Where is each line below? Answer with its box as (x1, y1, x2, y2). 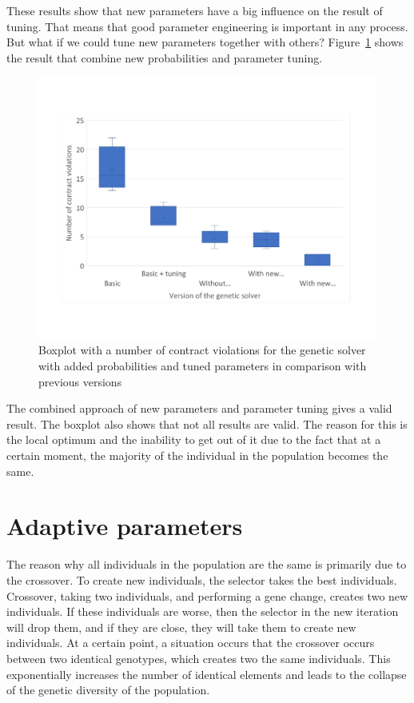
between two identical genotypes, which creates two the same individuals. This (6, 649, 391, 666)
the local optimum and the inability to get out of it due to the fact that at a (6, 431, 381, 448)
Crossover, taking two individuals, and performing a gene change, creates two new (6, 587, 408, 604)
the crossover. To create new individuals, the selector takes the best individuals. (6, 571, 397, 588)
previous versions (38, 373, 122, 389)
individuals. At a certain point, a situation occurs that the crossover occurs (6, 634, 375, 651)
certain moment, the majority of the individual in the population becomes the (6, 447, 388, 464)
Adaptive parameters (6, 509, 243, 542)
